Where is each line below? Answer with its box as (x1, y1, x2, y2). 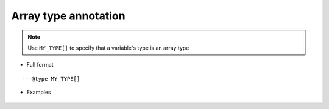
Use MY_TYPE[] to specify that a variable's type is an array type (27, 44, 189, 51)
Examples (26, 88, 51, 96)
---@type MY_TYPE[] (22, 75, 80, 82)
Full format (26, 61, 54, 68)
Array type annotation (11, 9, 126, 22)
